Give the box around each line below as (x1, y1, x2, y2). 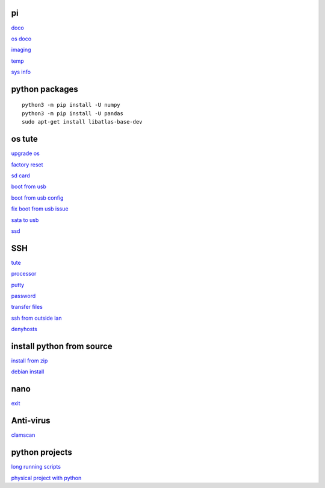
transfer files (11, 303, 43, 311)
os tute (11, 134, 39, 144)
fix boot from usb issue (11, 205, 69, 212)
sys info (11, 68, 31, 75)
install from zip (11, 357, 48, 364)
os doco (11, 35, 32, 42)
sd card (11, 172, 30, 179)
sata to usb (11, 216, 39, 223)
